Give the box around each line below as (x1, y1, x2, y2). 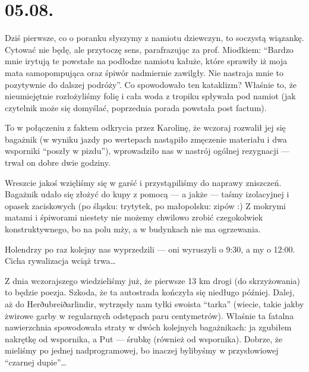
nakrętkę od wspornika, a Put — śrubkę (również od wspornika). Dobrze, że (5, 332, 283, 345)
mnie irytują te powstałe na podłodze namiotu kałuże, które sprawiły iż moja (5, 55, 288, 67)
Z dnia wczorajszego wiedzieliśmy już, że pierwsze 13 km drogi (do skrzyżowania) (5, 274, 300, 286)
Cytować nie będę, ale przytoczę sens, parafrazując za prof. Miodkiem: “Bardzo (5, 43, 294, 55)
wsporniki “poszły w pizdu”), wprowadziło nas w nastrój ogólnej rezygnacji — (5, 144, 290, 157)
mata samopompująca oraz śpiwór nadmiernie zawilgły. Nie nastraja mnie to (5, 66, 284, 78)
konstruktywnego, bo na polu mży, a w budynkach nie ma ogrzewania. (5, 223, 261, 235)
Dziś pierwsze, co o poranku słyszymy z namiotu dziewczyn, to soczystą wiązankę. (5, 31, 304, 44)
